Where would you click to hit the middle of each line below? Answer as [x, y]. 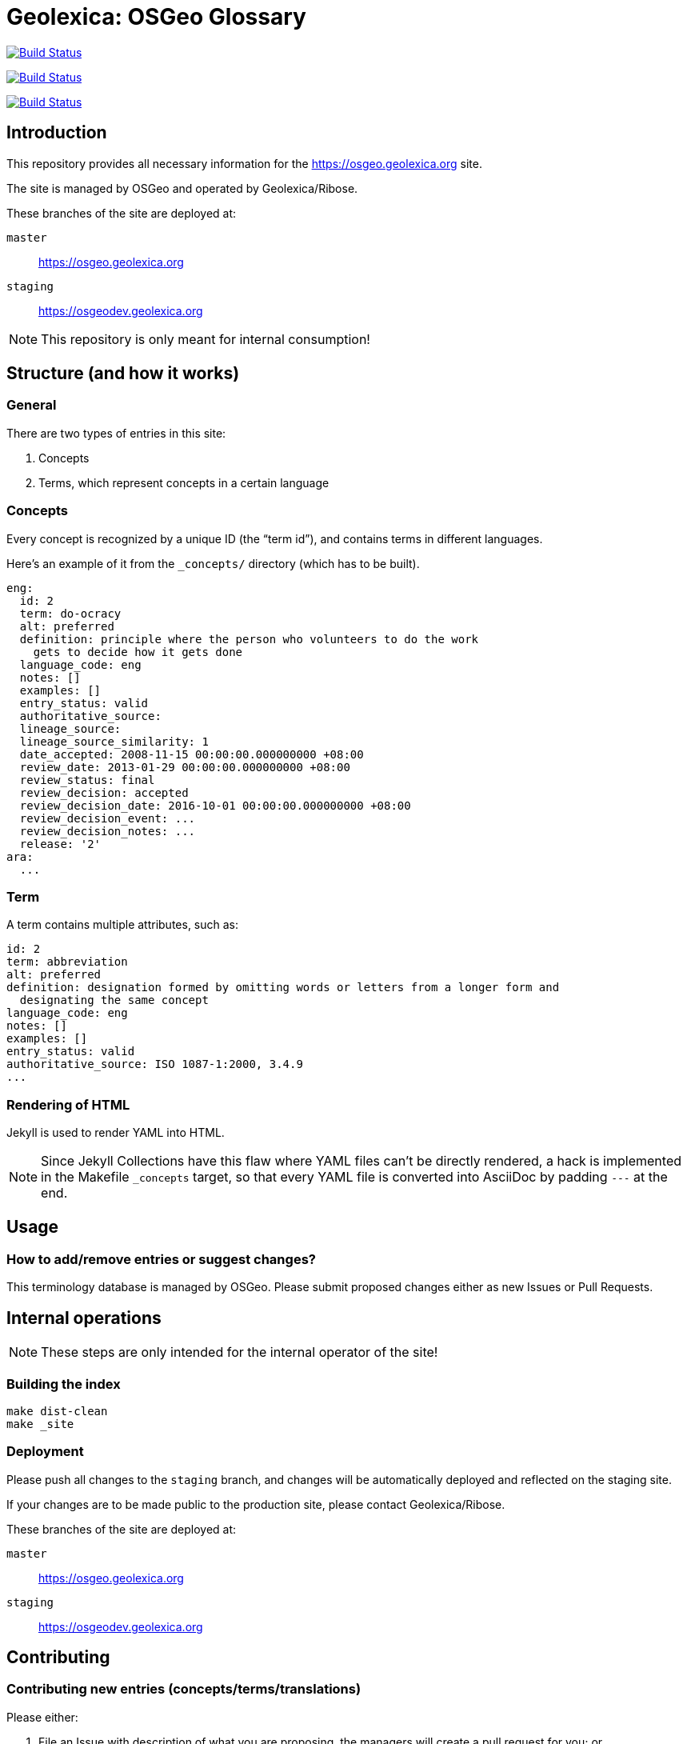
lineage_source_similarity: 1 [114, 741]
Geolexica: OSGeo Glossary [156, 17]
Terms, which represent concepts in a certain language [184, 482]
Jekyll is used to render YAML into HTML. [116, 1133]
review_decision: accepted [104, 792]
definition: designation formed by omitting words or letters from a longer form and [283, 988]
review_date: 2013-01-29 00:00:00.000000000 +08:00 [185, 767]
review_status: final [87, 780]
